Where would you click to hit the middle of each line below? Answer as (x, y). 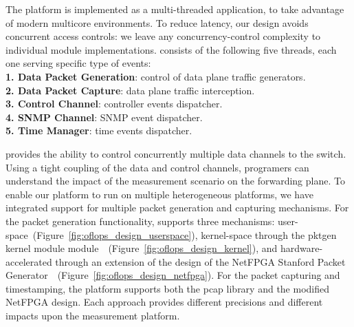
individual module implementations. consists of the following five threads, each (171, 49)
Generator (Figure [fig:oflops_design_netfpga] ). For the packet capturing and (173, 275)
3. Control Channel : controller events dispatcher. (114, 104)
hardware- (301, 248)
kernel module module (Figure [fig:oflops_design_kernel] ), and (142, 248)
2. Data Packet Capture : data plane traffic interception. (130, 90)
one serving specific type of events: (78, 63)
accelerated (29, 261)
